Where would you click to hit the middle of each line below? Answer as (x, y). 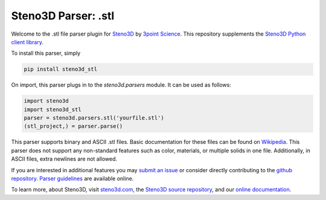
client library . (27, 42)
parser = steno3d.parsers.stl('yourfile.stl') (94, 118)
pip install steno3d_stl (61, 69)
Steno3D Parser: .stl (63, 16)
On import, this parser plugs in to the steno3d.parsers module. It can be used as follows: (121, 85)
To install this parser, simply (46, 53)
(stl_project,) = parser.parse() (73, 126)
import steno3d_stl (53, 109)
